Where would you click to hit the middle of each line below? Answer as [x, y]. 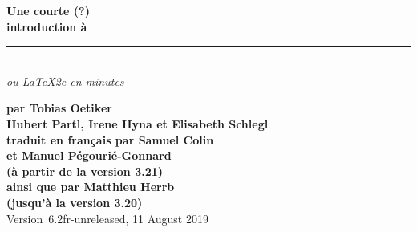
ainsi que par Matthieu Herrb [91, 187]
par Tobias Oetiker [59, 108]
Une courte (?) [48, 10]
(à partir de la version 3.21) [85, 171]
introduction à [47, 26]
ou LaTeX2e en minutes [65, 81]
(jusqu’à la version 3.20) [75, 202]
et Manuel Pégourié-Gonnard [89, 155]
